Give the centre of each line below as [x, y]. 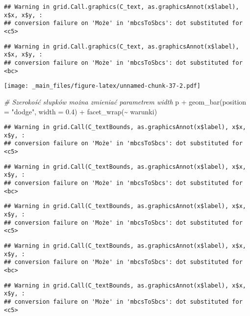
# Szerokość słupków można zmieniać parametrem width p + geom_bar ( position [125, 101]
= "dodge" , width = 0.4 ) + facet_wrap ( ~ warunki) [81, 111]
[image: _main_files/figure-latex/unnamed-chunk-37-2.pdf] [102, 86]
